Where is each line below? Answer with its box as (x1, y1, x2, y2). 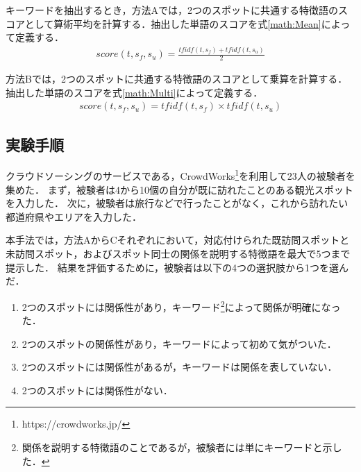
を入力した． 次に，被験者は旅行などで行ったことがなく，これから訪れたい (6, 196, 349, 210)
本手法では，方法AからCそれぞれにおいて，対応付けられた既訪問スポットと (6, 233, 350, 247)
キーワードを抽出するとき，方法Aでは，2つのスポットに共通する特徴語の (6, 3, 339, 17)
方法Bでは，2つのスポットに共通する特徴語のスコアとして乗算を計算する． (6, 71, 348, 86)
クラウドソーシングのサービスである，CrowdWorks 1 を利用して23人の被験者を (6, 167, 355, 183)
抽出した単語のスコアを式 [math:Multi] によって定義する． (6, 85, 263, 99)
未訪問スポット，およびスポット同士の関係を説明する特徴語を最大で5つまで (6, 246, 351, 261)
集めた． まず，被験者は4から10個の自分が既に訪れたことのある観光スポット (6, 182, 353, 196)
